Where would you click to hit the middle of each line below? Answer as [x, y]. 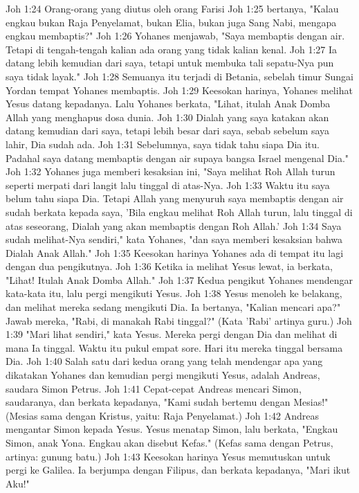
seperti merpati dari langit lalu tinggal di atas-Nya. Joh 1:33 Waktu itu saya [168, 185]
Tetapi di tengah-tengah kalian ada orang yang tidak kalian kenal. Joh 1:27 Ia [172, 49]
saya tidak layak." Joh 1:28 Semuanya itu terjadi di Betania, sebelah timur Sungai [179, 76]
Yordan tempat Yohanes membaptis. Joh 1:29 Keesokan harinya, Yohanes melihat [179, 90]
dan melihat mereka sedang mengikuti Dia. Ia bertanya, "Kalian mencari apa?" [173, 307]
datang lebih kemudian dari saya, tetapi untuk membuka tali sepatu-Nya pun [170, 63]
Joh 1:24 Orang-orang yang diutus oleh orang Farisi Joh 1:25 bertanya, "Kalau [172, 8]
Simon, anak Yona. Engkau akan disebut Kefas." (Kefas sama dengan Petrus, [169, 442]
